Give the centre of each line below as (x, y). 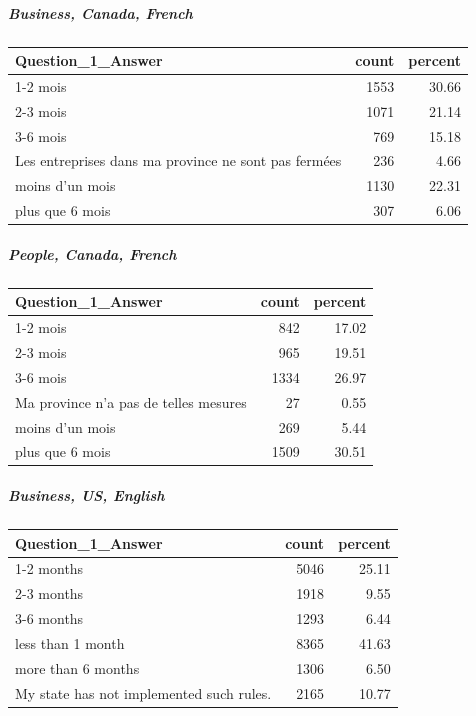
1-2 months (49, 568)
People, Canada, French (92, 253)
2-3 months (49, 593)
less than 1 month (70, 642)
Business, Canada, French (100, 12)
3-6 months (49, 618)
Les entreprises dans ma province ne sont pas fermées (178, 160)
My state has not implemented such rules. (143, 692)
